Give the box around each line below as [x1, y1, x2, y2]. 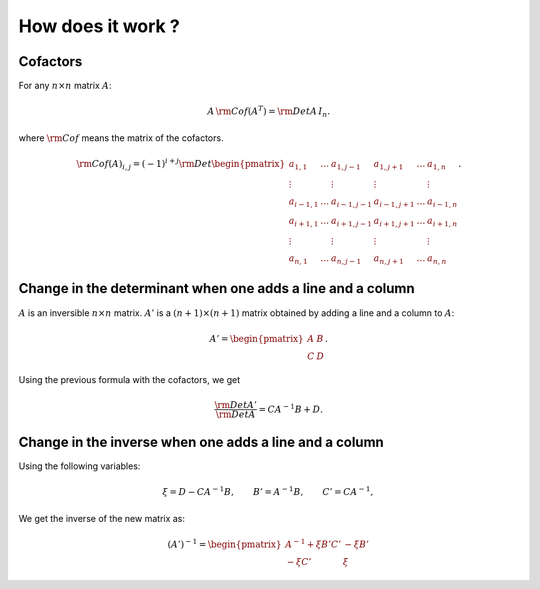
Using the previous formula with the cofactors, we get [18, 374, 241, 386]
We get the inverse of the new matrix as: [18, 512, 185, 524]
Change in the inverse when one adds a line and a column [18, 434, 384, 451]
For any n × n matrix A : [18, 80, 112, 92]
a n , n [426, 253, 447, 267]
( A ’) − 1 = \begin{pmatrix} [167, 537, 282, 550]
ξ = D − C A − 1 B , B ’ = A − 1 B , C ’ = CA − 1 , [161, 485, 374, 498]
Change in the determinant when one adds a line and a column [18, 280, 415, 297]
